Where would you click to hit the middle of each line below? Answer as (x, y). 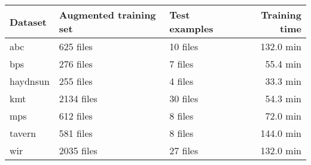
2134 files (78, 98)
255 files (76, 81)
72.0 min (283, 116)
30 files (184, 98)
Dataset (28, 22)
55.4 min (283, 64)
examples (191, 28)
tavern (23, 133)
